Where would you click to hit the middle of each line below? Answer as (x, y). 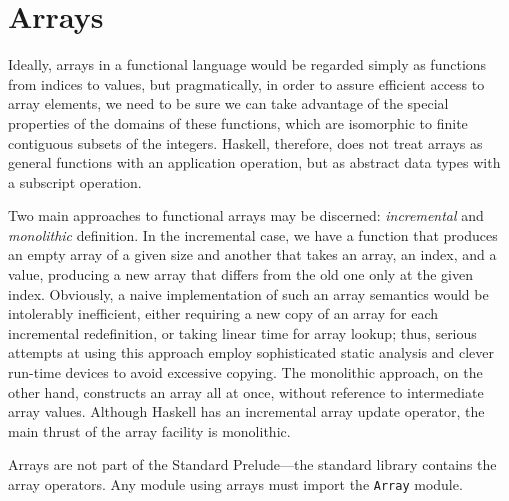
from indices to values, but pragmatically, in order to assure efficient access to (246, 83)
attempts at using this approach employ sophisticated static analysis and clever (251, 352)
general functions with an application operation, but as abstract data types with (254, 162)
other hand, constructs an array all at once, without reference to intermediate (246, 391)
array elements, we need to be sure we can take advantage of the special (228, 103)
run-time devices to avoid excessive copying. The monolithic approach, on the (245, 372)
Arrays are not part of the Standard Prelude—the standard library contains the (252, 464)
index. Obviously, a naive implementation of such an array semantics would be (248, 293)
